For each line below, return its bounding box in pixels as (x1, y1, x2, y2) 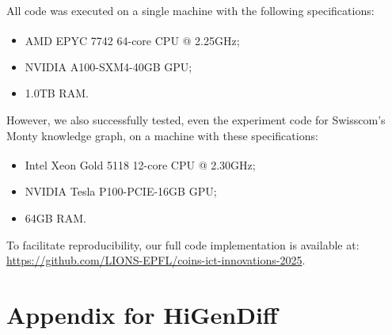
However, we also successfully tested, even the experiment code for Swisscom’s (6, 112, 386, 128)
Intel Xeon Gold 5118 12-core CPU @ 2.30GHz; (25, 156, 256, 173)
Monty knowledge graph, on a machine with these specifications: (6, 127, 318, 143)
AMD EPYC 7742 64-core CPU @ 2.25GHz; (25, 32, 240, 48)
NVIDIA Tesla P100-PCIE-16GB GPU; (25, 183, 217, 200)
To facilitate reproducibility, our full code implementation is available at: (6, 236, 360, 253)
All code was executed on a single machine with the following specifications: (6, 2, 375, 18)
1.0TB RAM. (25, 85, 89, 101)
